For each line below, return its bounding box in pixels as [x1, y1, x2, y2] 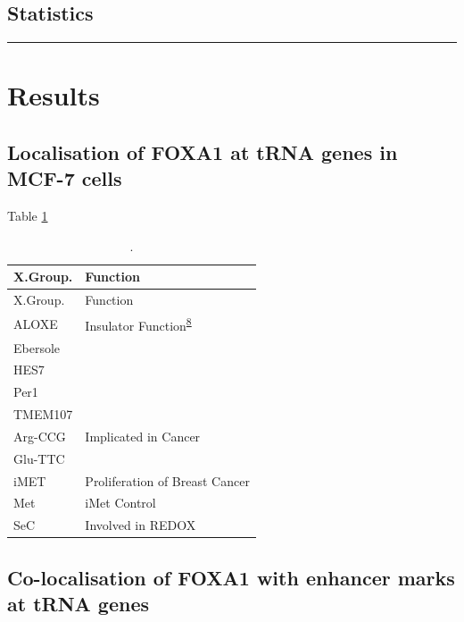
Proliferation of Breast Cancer [85, 471, 250, 490]
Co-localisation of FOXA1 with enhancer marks [7, 563, 455, 591]
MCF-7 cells [7, 164, 122, 192]
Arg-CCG [13, 426, 66, 445]
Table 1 [7, 206, 48, 225]
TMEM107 [13, 405, 73, 424]
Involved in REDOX [85, 516, 196, 534]
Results [7, 77, 100, 113]
